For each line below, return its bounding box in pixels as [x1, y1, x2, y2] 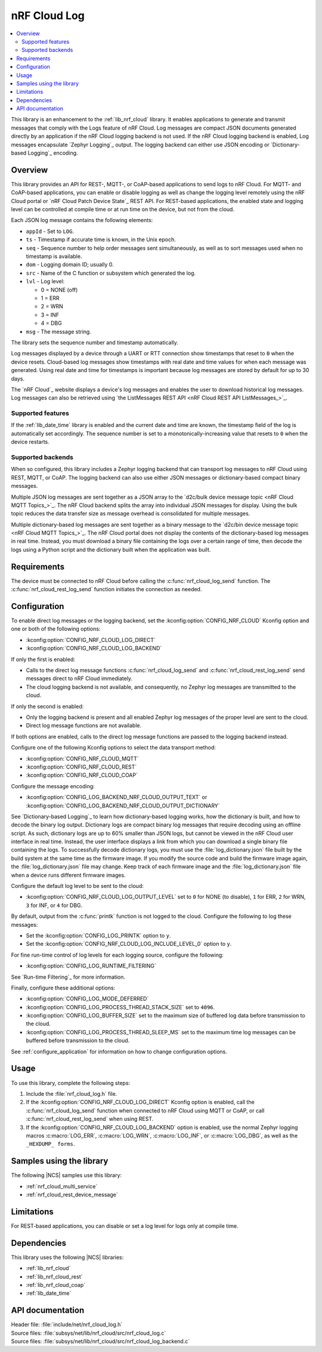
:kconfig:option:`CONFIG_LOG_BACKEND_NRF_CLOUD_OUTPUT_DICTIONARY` [26, 802, 220, 809]
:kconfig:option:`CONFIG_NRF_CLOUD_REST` [26, 763, 137, 770]
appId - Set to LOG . [26, 228, 75, 235]
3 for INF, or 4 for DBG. [26, 902, 83, 909]
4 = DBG [41, 319, 62, 327]
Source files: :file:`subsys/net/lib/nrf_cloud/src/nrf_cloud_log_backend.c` [11, 1338, 190, 1345]
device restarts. [11, 438, 50, 445]
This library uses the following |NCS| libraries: [11, 1253, 124, 1261]
